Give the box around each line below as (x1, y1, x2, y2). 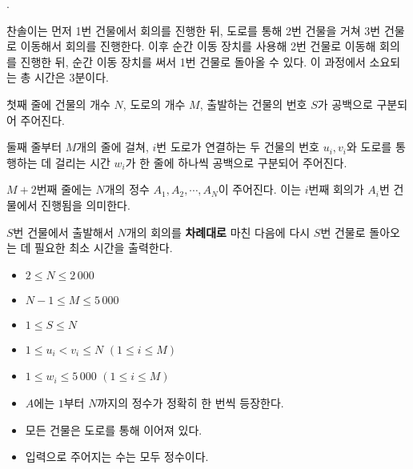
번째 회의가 (308, 181, 364, 198)
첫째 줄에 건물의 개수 (6, 95, 110, 112)
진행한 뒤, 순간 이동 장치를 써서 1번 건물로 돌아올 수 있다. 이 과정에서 (20, 53, 366, 70)
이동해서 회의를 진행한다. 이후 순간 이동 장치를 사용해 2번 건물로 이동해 (20, 38, 376, 54)
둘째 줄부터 (6, 138, 62, 155)
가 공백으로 (317, 95, 373, 112)
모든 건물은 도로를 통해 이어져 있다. (25, 421, 202, 438)
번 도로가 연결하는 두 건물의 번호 (156, 138, 319, 155)
